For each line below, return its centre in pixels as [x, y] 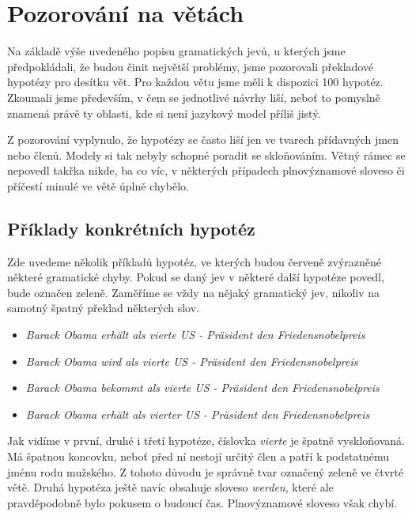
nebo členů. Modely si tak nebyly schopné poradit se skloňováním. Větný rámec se [206, 154]
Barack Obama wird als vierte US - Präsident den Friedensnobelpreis [192, 361]
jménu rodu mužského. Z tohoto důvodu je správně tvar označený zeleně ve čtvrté [206, 471]
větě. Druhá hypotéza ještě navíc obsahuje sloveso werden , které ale [170, 487]
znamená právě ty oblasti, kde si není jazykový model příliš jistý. [164, 113]
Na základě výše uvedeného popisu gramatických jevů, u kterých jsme [176, 51]
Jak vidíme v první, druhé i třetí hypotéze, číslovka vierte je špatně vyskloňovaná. [206, 441]
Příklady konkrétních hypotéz [131, 228]
